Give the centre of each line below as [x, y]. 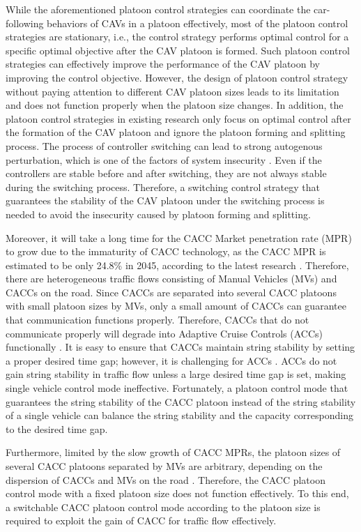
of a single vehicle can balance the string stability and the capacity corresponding [179, 415]
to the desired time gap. [57, 428]
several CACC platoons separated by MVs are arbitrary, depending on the [164, 466]
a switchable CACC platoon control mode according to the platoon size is [163, 507]
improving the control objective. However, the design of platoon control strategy [177, 77]
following [25, 23]
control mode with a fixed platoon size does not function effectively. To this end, [177, 493]
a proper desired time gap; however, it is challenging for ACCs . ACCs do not [171, 360]
